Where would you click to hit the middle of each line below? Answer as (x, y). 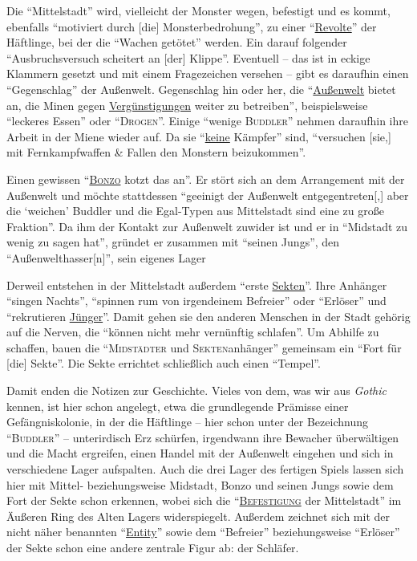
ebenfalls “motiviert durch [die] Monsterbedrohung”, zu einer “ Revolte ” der (192, 26)
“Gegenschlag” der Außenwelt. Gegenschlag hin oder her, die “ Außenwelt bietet (201, 89)
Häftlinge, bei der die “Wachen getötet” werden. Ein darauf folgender (177, 42)
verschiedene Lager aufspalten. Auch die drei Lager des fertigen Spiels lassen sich (205, 469)
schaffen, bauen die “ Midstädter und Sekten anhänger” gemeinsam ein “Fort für (204, 347)
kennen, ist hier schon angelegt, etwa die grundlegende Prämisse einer (178, 406)
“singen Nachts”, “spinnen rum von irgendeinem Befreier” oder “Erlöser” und (196, 301)
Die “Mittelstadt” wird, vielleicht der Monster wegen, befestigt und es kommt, (198, 10)
